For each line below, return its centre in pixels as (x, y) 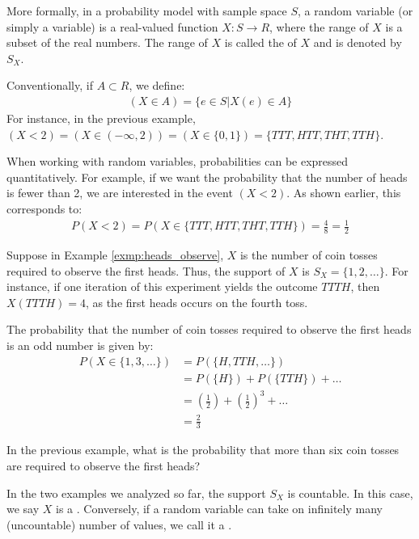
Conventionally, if (50, 85)
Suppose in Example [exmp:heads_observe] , (115, 254)
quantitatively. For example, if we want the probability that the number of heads (207, 177)
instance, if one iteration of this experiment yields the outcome (162, 286)
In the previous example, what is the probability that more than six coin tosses (203, 450)
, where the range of (319, 26)
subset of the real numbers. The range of (107, 42)
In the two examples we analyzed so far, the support (136, 493)
